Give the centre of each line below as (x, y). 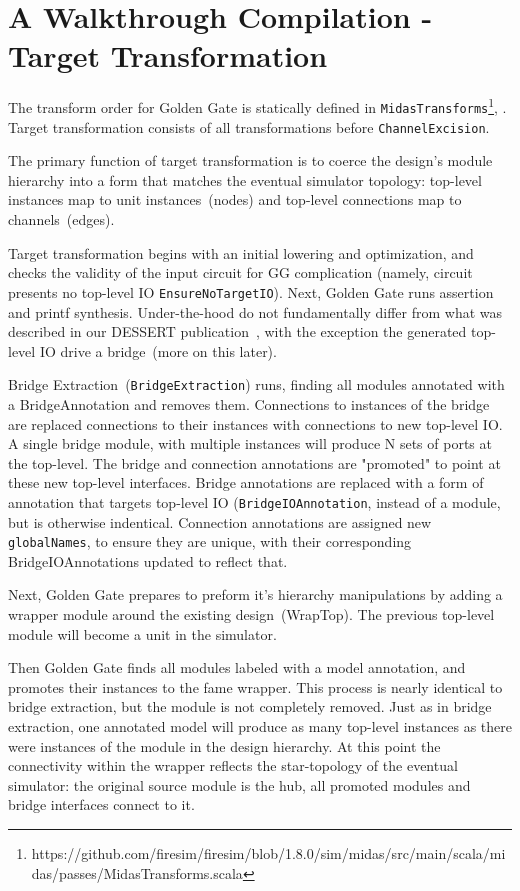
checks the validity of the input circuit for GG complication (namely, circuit (240, 272)
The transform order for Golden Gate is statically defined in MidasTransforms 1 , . (257, 105)
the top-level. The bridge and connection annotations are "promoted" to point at (254, 462)
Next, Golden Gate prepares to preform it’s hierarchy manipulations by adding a (255, 594)
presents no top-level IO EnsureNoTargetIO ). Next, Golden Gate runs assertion (251, 291)
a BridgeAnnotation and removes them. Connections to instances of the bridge (249, 403)
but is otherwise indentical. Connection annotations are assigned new (220, 521)
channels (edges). (61, 219)
